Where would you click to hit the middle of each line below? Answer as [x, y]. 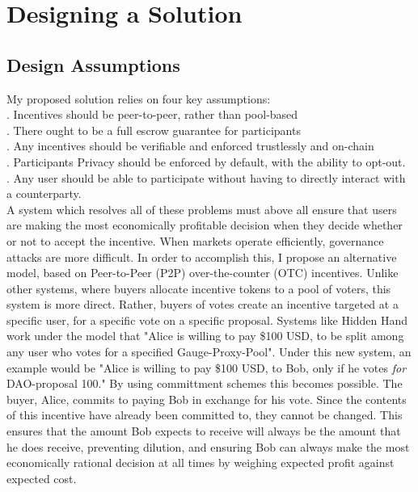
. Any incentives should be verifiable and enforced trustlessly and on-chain [190, 146]
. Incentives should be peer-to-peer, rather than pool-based [152, 114]
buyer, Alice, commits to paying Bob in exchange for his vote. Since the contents [207, 399]
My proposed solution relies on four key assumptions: [139, 98]
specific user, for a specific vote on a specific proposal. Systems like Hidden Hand [207, 320]
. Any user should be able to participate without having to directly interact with [206, 177]
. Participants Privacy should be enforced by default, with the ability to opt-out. [206, 161]
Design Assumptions [93, 64]
